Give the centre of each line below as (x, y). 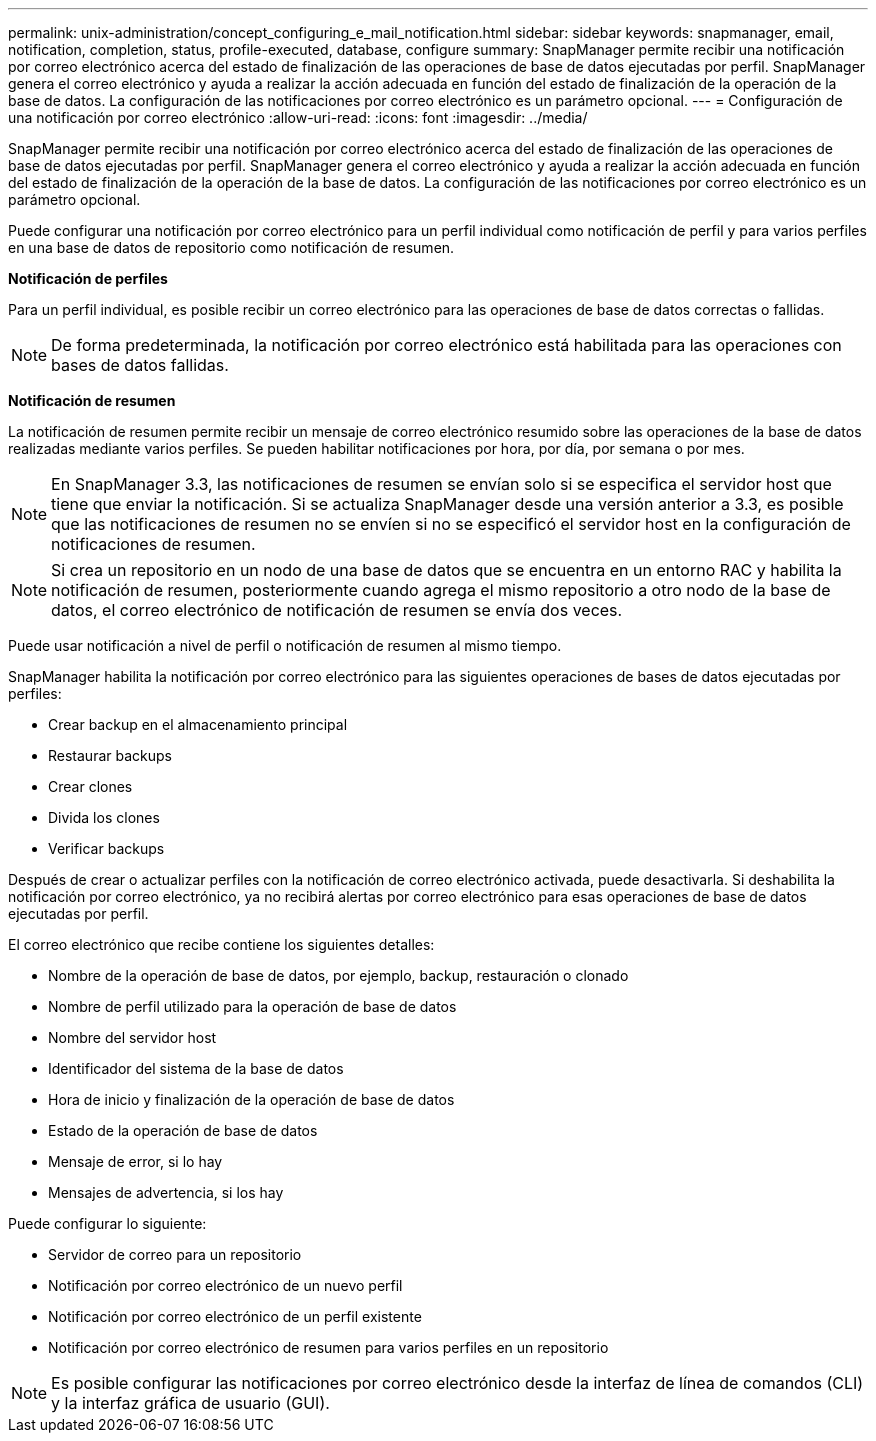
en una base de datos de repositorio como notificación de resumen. (231, 247)
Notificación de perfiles (88, 278)
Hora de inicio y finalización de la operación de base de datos (251, 1099)
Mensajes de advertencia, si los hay (166, 1192)
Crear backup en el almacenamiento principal (198, 724)
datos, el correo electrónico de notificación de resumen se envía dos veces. (337, 610)
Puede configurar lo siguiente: (107, 1223)
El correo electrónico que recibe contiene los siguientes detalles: (221, 944)
